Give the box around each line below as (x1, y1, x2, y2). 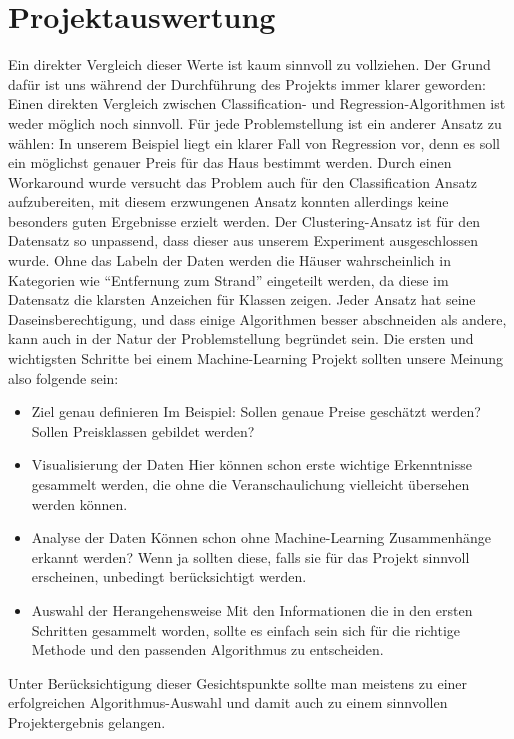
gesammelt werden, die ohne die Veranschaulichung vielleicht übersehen (31, 474, 470, 494)
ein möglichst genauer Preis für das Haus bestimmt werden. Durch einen (8, 152, 452, 173)
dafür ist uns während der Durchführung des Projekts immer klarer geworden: (8, 73, 486, 94)
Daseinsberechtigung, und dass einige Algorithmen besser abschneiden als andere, (8, 308, 507, 329)
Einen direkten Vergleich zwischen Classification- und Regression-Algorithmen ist (8, 93, 506, 114)
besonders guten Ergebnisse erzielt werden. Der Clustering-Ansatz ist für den (8, 210, 481, 231)
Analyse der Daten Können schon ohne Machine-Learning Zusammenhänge (31, 527, 491, 548)
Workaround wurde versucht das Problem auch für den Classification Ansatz (8, 171, 478, 192)
